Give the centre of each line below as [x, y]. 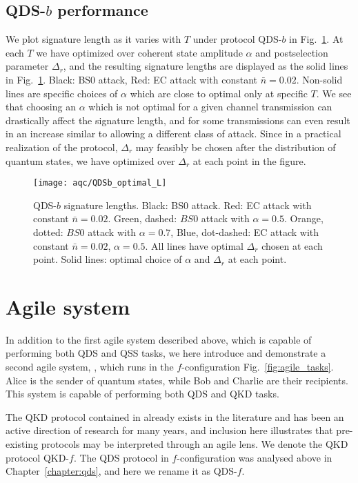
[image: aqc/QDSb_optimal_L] [100, 183]
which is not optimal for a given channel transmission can [210, 107]
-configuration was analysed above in [255, 457]
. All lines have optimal [194, 245]
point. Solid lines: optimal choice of [108, 259]
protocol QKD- [38, 457]
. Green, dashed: [142, 218]
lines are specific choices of [62, 93]
